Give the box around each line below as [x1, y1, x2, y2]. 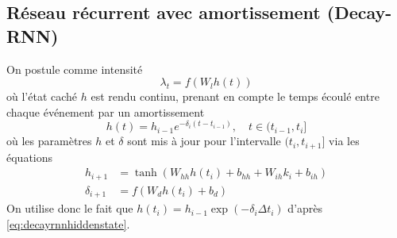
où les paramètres [6, 132, 92, 149]
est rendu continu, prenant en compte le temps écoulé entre [91, 88, 380, 105]
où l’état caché [6, 88, 78, 105]
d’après [287, 200, 323, 217]
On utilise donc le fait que [6, 200, 133, 217]
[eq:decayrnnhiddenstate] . [6, 216, 130, 232]
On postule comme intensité [6, 60, 143, 77]
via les [329, 132, 360, 149]
